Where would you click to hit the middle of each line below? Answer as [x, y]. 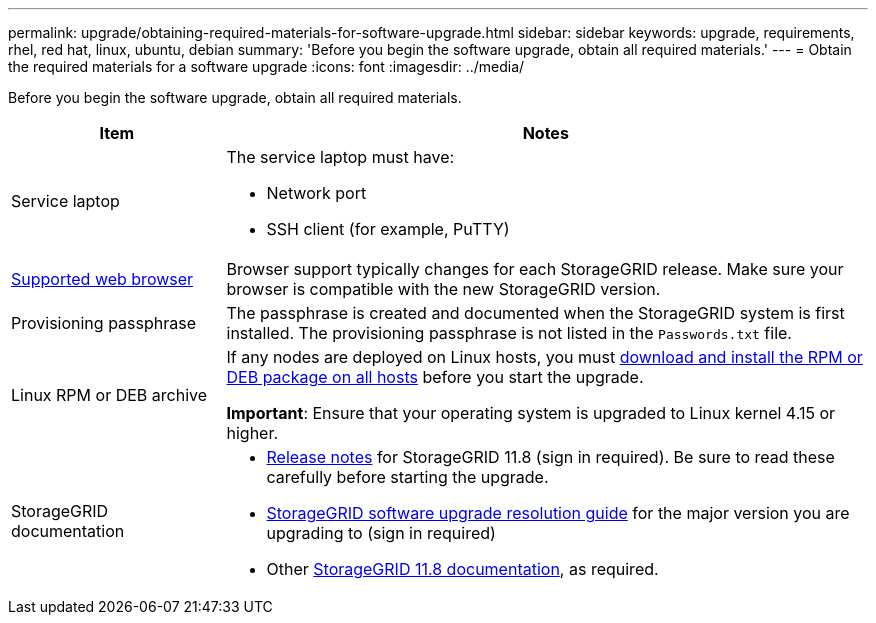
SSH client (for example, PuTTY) [388, 229]
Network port [316, 193]
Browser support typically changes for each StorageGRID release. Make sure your [535, 269]
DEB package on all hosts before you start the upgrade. [435, 377]
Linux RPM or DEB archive [109, 395]
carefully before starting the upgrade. [407, 477]
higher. [252, 433]
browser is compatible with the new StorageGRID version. [443, 289]
